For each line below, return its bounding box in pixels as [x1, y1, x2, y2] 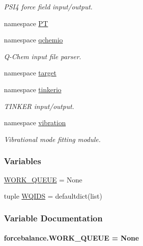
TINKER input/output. [4, 101, 74, 111]
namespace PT [4, 18, 48, 28]
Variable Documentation [4, 211, 103, 224]
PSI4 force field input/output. [4, 1, 93, 11]
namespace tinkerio [4, 84, 61, 94]
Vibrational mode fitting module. [4, 134, 101, 144]
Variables [4, 155, 41, 167]
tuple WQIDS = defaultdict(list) [4, 191, 102, 201]
